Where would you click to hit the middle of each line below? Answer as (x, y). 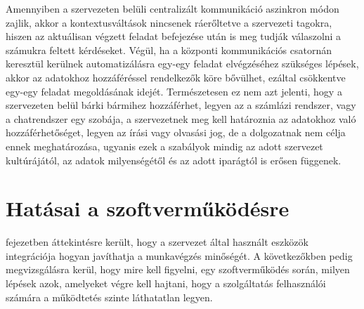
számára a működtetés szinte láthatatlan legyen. (109, 297)
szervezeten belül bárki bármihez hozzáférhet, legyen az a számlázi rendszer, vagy (181, 105)
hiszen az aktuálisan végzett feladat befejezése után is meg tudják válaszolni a (174, 36)
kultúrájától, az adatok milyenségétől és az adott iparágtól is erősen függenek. (174, 160)
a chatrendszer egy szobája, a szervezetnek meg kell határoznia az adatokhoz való (181, 118)
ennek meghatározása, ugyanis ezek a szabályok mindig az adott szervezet (164, 146)
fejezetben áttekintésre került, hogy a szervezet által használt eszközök (157, 242)
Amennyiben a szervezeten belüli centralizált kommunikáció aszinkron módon (173, 8)
